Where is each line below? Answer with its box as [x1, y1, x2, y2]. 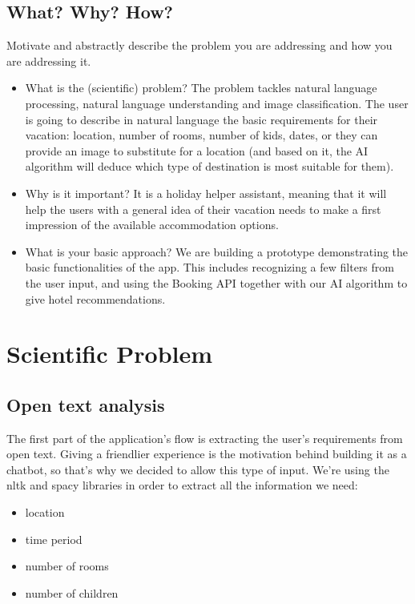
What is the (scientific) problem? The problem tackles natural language [25, 79, 377, 96]
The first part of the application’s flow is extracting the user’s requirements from [6, 429, 403, 446]
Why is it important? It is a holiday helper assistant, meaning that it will [25, 184, 387, 201]
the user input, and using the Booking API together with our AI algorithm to [25, 274, 408, 291]
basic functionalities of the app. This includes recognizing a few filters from [25, 259, 394, 276]
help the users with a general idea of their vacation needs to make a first [25, 200, 381, 217]
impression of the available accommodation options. [25, 216, 279, 233]
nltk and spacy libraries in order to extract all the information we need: [6, 477, 358, 493]
